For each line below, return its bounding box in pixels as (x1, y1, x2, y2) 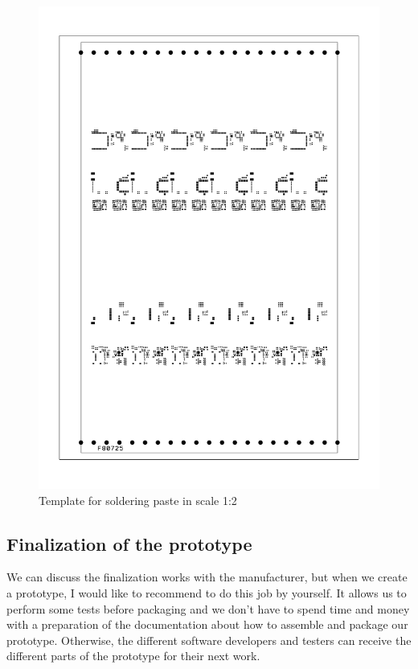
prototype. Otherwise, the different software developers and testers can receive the (6, 631, 412, 648)
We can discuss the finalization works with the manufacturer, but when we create (6, 568, 408, 585)
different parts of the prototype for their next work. (6, 647, 260, 664)
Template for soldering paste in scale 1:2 (39, 491, 237, 508)
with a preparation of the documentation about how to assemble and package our (6, 616, 408, 633)
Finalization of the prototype (6, 531, 252, 556)
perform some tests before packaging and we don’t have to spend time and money (6, 600, 410, 617)
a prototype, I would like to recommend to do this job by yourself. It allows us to (6, 584, 407, 601)
